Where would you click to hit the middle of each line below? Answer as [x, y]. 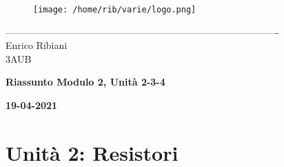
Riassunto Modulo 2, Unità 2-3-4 [85, 82]
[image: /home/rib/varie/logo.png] [115, 10]
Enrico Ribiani [37, 45]
